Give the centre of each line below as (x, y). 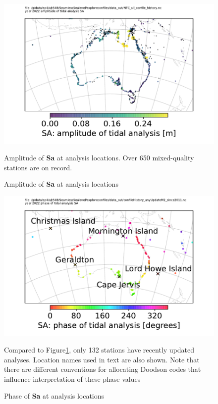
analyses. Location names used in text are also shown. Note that (102, 359)
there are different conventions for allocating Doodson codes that (103, 369)
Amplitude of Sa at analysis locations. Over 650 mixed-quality (99, 158)
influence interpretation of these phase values (72, 379)
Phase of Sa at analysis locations (54, 395)
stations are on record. (38, 167)
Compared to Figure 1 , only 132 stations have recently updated (99, 350)
